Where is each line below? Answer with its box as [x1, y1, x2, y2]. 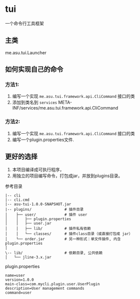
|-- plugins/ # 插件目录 [5, 207, 84, 212]
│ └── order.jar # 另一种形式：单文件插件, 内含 [5, 236, 121, 241]
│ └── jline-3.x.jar [5, 255, 52, 260]
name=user [5, 273, 26, 278]
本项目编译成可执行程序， [12, 166, 64, 172]
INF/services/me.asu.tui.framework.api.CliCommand [12, 105, 119, 111]
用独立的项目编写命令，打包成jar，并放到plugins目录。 [12, 173, 123, 179]
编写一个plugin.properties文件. [12, 137, 75, 143]
